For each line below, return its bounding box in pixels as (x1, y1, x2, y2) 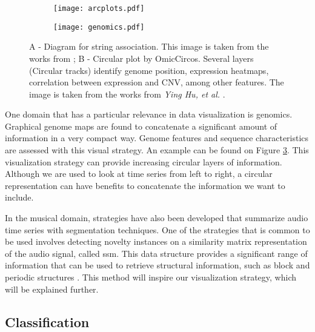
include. (5, 191, 34, 204)
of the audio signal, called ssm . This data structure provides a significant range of (5, 247, 308, 259)
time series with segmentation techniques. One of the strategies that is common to (5, 223, 310, 236)
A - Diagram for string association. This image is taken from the (29, 40, 269, 53)
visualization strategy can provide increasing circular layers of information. (5, 155, 282, 168)
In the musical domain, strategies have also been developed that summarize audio (5, 211, 308, 224)
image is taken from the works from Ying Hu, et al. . (29, 87, 225, 100)
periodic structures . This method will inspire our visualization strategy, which (5, 271, 297, 283)
